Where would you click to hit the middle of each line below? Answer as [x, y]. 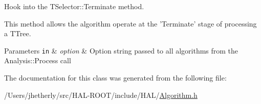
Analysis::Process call [38, 60]
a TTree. [18, 33]
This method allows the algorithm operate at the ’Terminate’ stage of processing [130, 23]
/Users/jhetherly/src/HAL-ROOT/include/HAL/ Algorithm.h [101, 95]
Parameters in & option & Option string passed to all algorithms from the [121, 50]
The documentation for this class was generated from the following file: [115, 78]
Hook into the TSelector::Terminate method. [74, 6]
